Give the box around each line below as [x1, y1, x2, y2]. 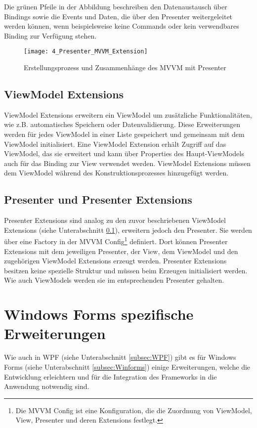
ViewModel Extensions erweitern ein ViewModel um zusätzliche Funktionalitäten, [4, 109, 252, 120]
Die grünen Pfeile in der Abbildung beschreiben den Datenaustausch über [4, 1, 227, 11]
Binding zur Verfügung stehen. [4, 30, 97, 41]
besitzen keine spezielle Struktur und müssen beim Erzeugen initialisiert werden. [4, 265, 248, 275]
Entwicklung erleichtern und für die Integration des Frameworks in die [4, 371, 217, 382]
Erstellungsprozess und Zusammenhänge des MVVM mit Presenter [24, 62, 226, 73]
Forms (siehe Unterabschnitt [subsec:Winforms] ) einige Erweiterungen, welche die [4, 361, 251, 372]
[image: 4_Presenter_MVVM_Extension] [24, 48, 148, 55]
